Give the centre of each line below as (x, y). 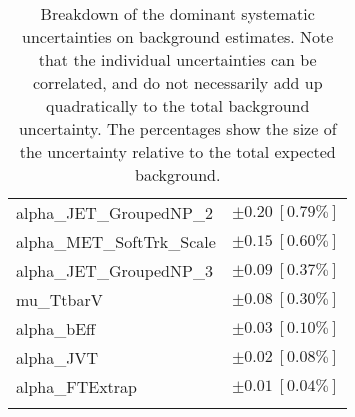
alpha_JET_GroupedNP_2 (114, 212)
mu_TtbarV (59, 299)
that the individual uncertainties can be (177, 59)
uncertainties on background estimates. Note (177, 36)
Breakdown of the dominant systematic (177, 13)
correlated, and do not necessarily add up (177, 82)
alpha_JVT (57, 357)
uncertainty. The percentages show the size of (177, 128)
